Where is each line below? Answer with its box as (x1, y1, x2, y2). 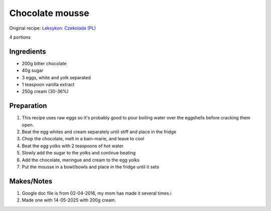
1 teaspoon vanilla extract (22, 82, 75, 88)
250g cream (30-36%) (22, 88, 69, 95)
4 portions (9, 34, 31, 40)
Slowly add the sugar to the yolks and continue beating (22, 150, 136, 156)
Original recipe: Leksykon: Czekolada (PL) (9, 25, 96, 31)
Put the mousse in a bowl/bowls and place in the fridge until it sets (22, 164, 159, 170)
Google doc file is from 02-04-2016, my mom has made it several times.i (22, 190, 172, 196)
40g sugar (22, 68, 44, 74)
